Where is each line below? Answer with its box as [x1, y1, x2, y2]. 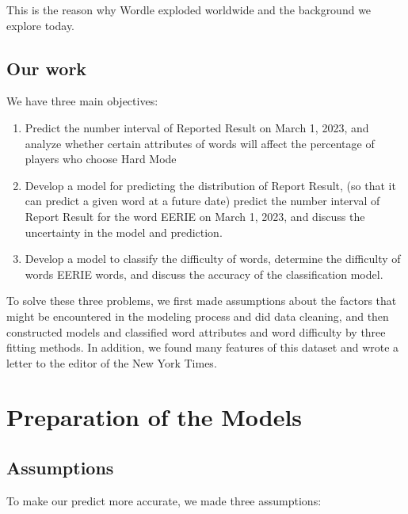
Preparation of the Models [6, 401, 303, 433]
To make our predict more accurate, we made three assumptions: [6, 492, 322, 508]
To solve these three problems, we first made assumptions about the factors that [6, 292, 397, 309]
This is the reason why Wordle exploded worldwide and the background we [6, 2, 372, 17]
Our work [6, 55, 87, 80]
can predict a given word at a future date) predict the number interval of [25, 192, 380, 209]
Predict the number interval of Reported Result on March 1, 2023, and [25, 119, 369, 135]
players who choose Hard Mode [25, 150, 177, 167]
